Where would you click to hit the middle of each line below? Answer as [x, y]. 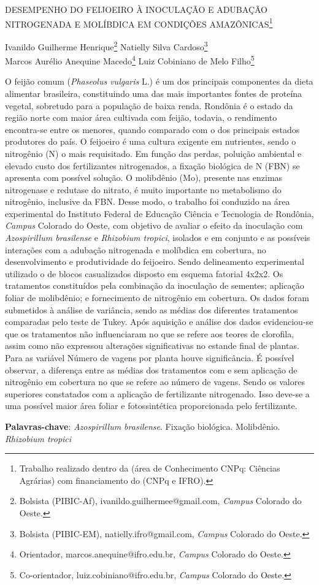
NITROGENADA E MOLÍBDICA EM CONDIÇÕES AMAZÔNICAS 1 [139, 23]
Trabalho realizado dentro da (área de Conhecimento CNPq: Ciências [150, 468]
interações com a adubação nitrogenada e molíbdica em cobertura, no [136, 249]
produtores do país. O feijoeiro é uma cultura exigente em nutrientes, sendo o [151, 141]
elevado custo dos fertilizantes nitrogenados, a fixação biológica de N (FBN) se [152, 165]
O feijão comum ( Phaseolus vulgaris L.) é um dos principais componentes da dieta [159, 81]
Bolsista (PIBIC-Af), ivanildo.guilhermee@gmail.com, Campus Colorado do [160, 501]
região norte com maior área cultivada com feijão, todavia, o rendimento [141, 117]
